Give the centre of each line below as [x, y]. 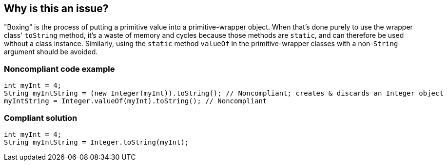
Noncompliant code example [59, 69]
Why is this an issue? [56, 8]
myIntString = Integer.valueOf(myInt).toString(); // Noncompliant [136, 101]
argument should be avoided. [51, 52]
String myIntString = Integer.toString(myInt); [97, 142]
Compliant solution [41, 118]
